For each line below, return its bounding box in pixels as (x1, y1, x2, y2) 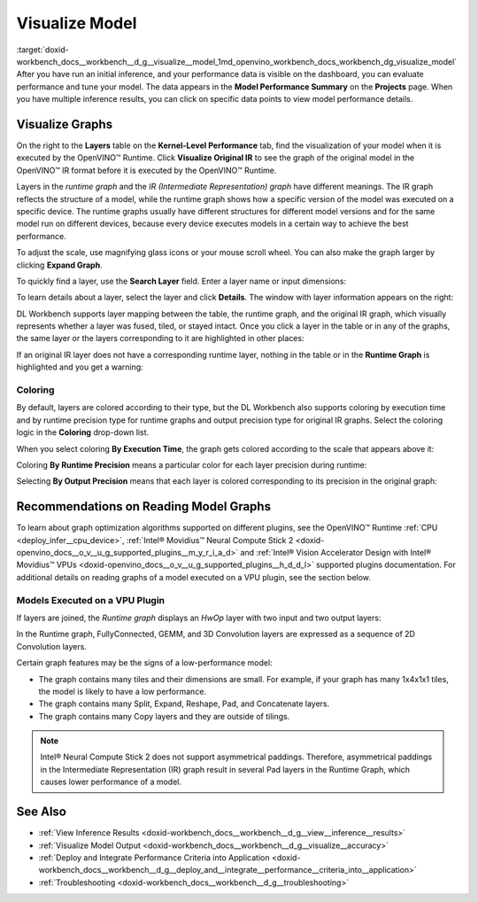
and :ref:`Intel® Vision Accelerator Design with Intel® (240, 548, 432, 558)
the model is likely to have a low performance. (38, 686, 207, 696)
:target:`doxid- (16, 44, 70, 55)
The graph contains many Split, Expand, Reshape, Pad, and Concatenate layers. (38, 698, 330, 709)
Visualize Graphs (16, 116, 113, 132)
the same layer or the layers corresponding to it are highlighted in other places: (16, 333, 305, 344)
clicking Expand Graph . (16, 260, 103, 270)
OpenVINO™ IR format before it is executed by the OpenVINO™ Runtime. (16, 165, 277, 175)
